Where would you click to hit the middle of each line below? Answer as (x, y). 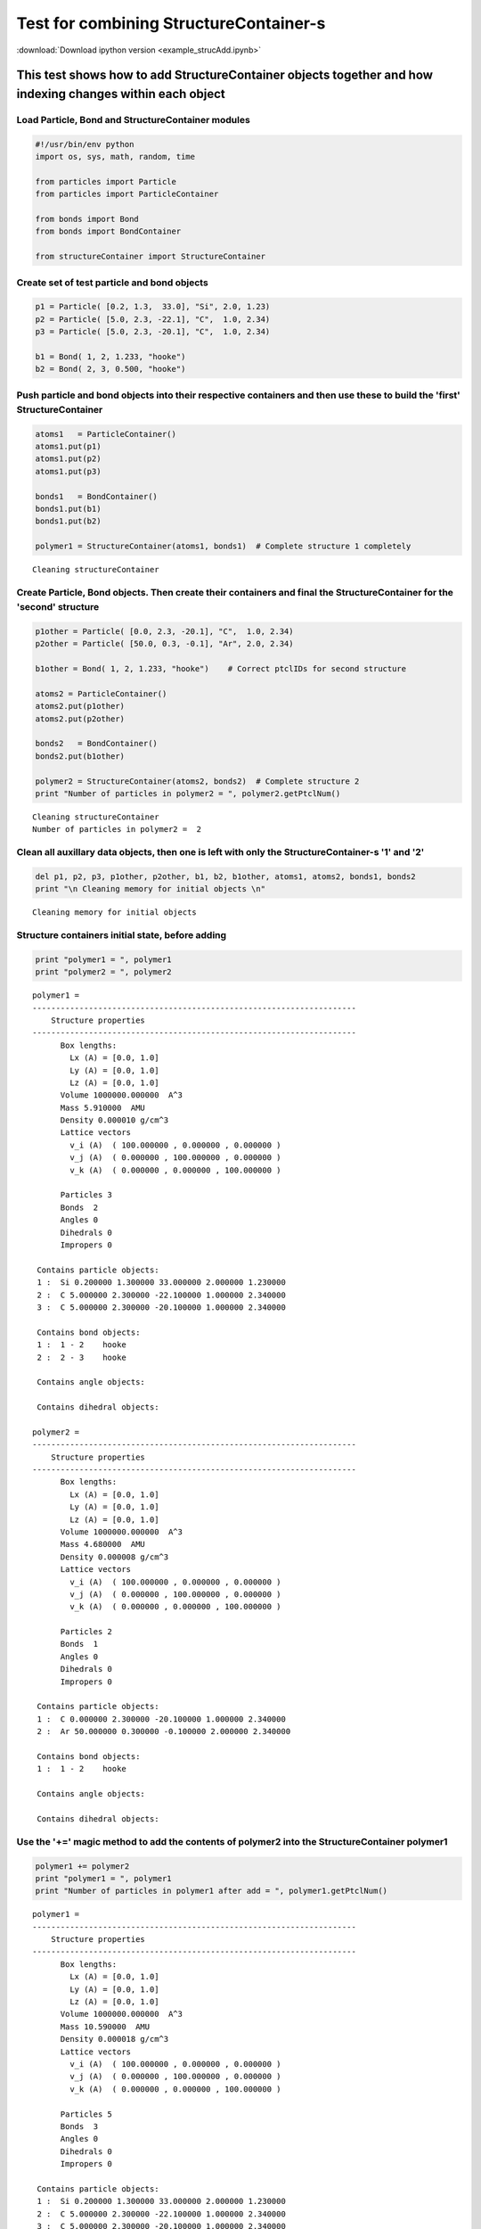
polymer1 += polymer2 (82, 1866)
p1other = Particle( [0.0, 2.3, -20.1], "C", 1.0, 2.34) (164, 631)
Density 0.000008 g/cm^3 (114, 1557)
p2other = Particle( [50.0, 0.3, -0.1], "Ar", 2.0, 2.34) (164, 644)
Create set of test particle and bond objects (112, 283)
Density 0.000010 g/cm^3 (114, 1120)
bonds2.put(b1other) (80, 756)
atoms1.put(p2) (68, 459)
